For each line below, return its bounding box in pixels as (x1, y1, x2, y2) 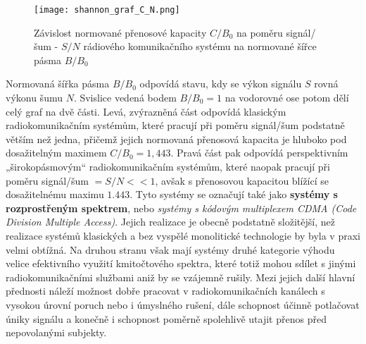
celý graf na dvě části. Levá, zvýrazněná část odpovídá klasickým (6, 104, 286, 118)
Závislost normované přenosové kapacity (34, 25, 207, 39)
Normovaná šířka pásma (6, 76, 110, 91)
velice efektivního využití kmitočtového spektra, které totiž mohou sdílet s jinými (6, 256, 356, 271)
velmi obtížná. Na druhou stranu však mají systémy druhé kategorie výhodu (6, 242, 335, 257)
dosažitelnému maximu (6, 187, 104, 202)
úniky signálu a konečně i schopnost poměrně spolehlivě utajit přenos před (6, 311, 327, 326)
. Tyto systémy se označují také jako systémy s (130, 187, 338, 202)
